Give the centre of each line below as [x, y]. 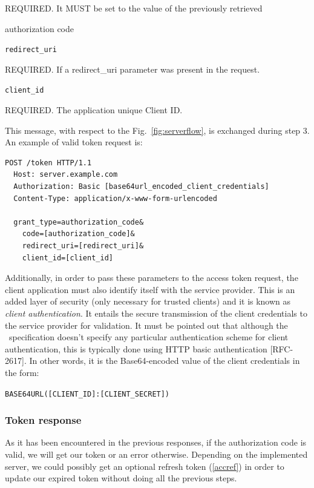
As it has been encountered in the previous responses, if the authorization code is [156, 442]
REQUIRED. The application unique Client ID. [94, 110]
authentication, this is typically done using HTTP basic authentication [136, 348]
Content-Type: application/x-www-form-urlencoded [115, 198]
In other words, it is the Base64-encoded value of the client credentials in [165, 361]
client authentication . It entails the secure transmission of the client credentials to [156, 313]
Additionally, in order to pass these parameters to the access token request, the [152, 278]
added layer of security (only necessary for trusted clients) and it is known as [148, 301]
